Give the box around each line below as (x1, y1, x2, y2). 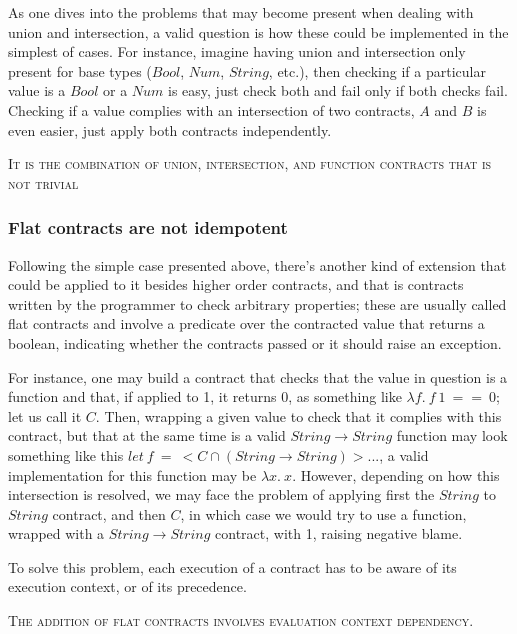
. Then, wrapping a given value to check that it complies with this (95, 405, 502, 426)
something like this (8, 444, 124, 465)
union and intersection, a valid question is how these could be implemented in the (8, 21, 509, 42)
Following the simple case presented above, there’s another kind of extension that (8, 254, 507, 275)
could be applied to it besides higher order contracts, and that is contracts (8, 274, 464, 295)
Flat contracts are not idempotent (8, 215, 288, 240)
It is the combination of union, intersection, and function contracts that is (8, 153, 492, 174)
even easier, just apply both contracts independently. (8, 119, 332, 140)
